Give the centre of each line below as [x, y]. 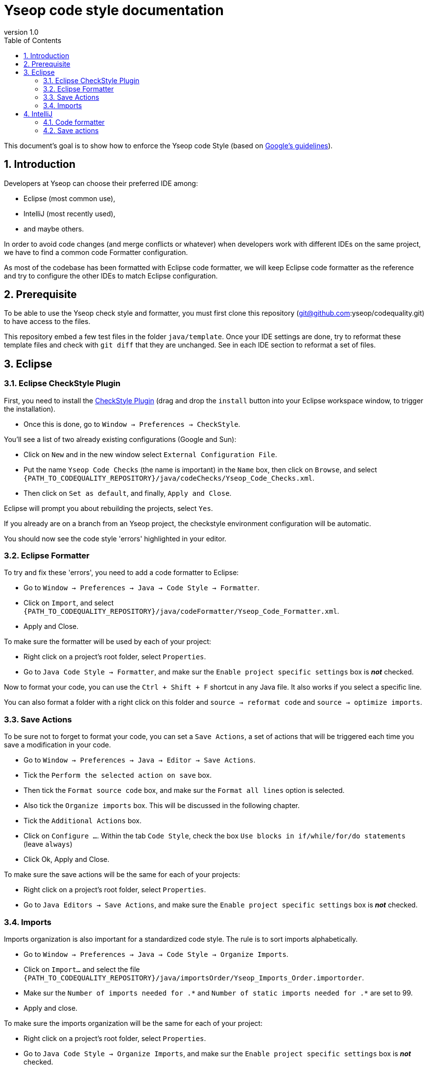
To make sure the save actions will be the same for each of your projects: [122, 875]
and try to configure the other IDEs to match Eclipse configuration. [111, 276]
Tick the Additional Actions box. [83, 821]
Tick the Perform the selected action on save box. [118, 775]
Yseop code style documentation [114, 10]
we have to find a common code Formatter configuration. [96, 252]
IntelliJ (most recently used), [70, 213]
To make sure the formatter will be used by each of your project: [108, 642]
